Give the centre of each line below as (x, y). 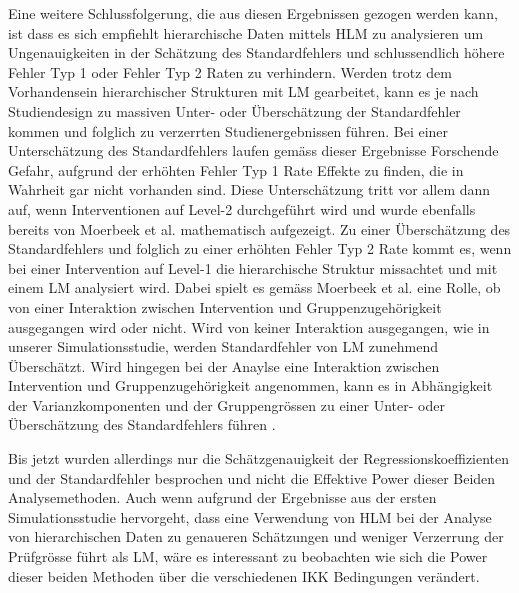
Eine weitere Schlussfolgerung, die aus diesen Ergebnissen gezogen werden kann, (253, 13)
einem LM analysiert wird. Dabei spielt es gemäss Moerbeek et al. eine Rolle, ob (254, 287)
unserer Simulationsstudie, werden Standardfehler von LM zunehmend (223, 346)
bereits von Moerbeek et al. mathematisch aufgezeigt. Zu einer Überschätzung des (259, 228)
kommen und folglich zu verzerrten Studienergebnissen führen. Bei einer (228, 130)
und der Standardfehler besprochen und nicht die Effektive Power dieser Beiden (252, 477)
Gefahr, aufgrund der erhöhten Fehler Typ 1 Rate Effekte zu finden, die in (236, 169)
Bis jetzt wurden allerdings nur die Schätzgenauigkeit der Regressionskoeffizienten (259, 458)
